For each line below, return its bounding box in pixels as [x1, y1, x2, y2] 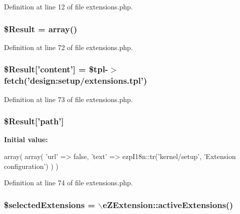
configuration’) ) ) [4, 160, 59, 171]
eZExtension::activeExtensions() [103, 198, 234, 211]
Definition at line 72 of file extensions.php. [4, 42, 133, 52]
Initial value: [4, 134, 48, 145]
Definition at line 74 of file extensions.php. [4, 177, 133, 188]
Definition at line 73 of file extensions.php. [4, 94, 133, 104]
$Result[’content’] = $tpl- [4, 63, 109, 75]
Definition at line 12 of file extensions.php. [4, 1, 133, 11]
